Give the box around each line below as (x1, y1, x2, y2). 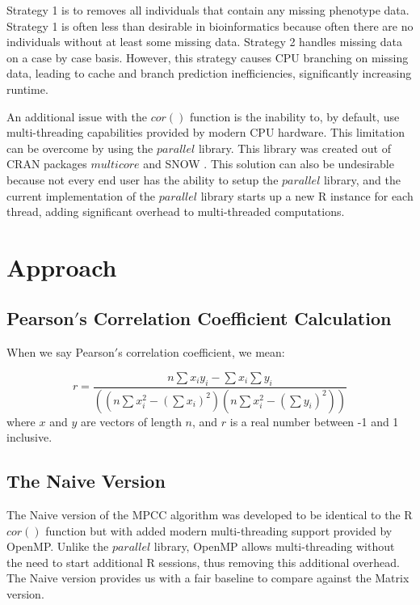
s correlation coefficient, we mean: (118, 344, 285, 361)
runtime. (6, 80, 48, 97)
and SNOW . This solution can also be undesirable (143, 155, 394, 172)
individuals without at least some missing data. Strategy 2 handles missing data (6, 33, 402, 50)
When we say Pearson (6, 344, 115, 361)
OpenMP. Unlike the (6, 538, 109, 555)
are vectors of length (80, 412, 182, 429)
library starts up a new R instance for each (200, 187, 414, 204)
